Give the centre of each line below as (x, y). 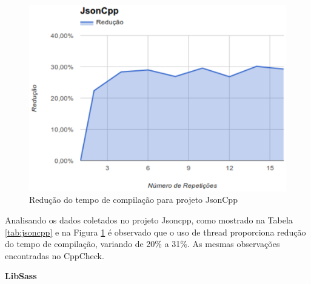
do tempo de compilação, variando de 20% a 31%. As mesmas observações (142, 244)
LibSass (21, 276)
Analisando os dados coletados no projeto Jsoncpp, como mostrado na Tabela (149, 220)
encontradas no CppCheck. (55, 255)
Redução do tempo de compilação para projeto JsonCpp (133, 200)
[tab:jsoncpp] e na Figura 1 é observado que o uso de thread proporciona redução (155, 232)
